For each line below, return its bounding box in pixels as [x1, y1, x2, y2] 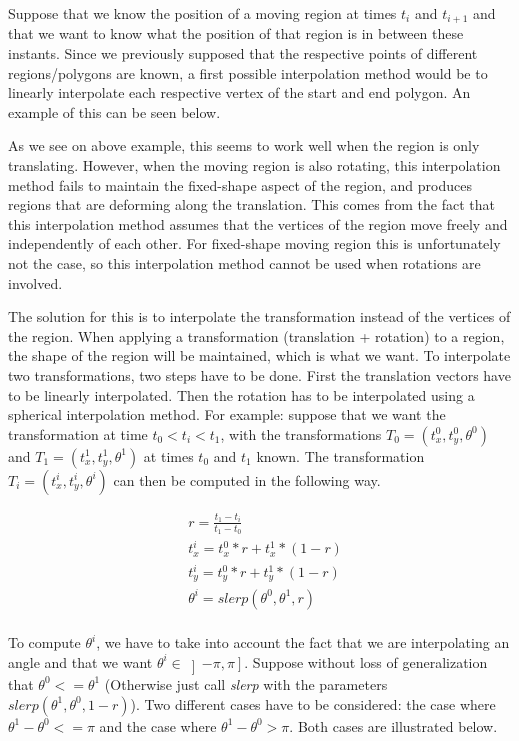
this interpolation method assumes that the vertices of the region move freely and [8, 213, 508, 234]
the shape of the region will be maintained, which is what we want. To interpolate [8, 345, 511, 366]
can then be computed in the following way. [113, 469, 381, 490]
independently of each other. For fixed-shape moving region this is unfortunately [8, 233, 501, 254]
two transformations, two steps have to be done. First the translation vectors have [8, 364, 511, 385]
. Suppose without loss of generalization [244, 651, 488, 672]
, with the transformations [220, 423, 382, 444]
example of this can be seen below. [8, 101, 221, 122]
